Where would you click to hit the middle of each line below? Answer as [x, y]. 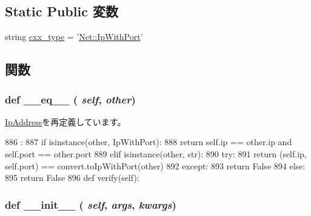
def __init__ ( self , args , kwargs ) [91, 204]
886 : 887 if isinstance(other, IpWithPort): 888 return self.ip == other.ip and [149, 142]
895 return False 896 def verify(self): [72, 178]
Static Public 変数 [62, 11]
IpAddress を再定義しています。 [65, 121]
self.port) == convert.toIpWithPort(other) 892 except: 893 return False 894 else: [155, 165]
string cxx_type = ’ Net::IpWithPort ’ [74, 37]
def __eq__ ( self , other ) [70, 99]
